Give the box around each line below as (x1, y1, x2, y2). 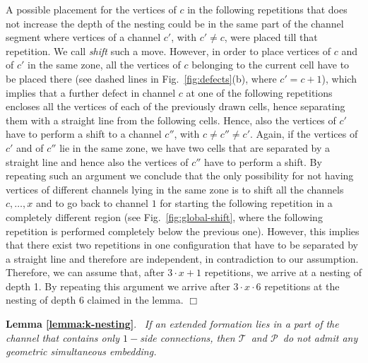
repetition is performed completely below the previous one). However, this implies (6, 223, 360, 238)
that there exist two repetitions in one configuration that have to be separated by (6, 237, 358, 252)
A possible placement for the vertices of (6, 2, 177, 16)
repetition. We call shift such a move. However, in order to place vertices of (6, 43, 331, 58)
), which (321, 71, 357, 85)
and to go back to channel (35, 196, 148, 210)
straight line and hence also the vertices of (6, 154, 189, 169)
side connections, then (140, 330, 235, 345)
